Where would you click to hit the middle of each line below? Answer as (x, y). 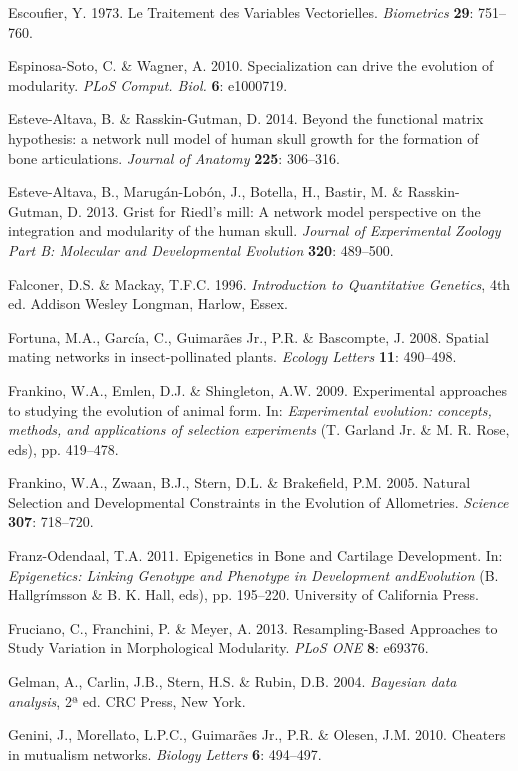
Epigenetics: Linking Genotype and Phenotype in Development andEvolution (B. (253, 574)
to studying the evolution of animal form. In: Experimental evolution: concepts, (250, 409)
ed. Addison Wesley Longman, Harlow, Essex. (148, 303)
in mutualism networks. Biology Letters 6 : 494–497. (165, 753)
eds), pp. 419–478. (63, 448)
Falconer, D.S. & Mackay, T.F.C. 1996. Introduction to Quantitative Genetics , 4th (259, 283)
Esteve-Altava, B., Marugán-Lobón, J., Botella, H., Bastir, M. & (205, 191)
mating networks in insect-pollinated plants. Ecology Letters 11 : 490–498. (232, 356)
